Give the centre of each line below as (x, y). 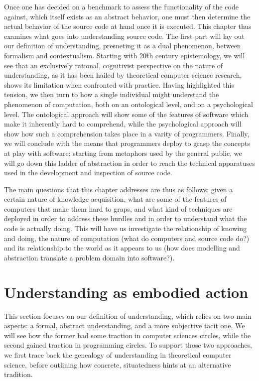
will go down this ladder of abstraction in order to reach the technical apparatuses (129, 163)
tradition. (18, 374)
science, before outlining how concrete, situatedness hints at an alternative (118, 364)
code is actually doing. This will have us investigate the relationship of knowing (125, 228)
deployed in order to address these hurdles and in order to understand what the (126, 218)
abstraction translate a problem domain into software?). (89, 257)
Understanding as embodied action (126, 292)
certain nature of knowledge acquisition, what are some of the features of (115, 199)
